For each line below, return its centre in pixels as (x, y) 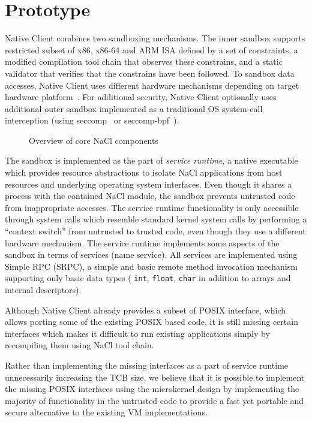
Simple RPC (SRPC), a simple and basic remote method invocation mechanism (151, 266)
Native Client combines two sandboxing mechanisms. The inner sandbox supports (155, 38)
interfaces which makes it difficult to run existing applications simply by (137, 333)
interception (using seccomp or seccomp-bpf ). (92, 120)
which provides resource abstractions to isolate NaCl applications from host (144, 172)
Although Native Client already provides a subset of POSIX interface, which (145, 310)
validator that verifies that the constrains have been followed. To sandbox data (150, 73)
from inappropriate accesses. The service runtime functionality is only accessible (152, 207)
